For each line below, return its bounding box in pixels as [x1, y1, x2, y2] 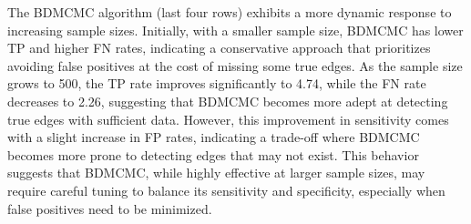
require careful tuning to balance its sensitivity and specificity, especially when [7, 180, 445, 199]
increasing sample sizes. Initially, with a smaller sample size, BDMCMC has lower [7, 20, 464, 39]
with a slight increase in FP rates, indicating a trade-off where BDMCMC [7, 127, 420, 147]
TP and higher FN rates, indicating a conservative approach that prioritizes [7, 38, 431, 57]
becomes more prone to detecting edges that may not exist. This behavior [7, 145, 419, 164]
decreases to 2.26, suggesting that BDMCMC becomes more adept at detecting [7, 91, 448, 110]
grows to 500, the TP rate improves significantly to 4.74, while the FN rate [7, 74, 426, 93]
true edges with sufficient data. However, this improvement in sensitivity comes [7, 109, 449, 128]
